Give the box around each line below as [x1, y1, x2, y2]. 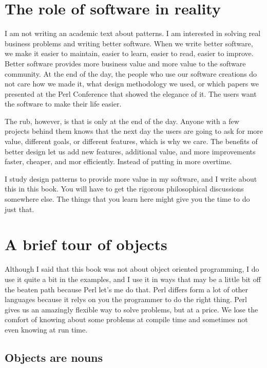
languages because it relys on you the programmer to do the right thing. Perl [5, 294, 247, 305]
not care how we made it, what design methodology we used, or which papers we [5, 78, 259, 89]
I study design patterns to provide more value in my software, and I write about [5, 173, 257, 184]
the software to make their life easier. [5, 98, 122, 109]
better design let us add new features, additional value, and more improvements [5, 146, 256, 156]
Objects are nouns [5, 349, 103, 365]
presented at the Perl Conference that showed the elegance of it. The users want [5, 88, 257, 99]
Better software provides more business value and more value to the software [5, 58, 246, 68]
